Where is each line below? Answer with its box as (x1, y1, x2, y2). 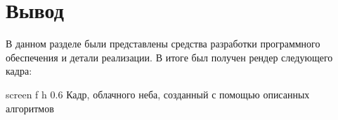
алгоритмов (6, 100, 54, 115)
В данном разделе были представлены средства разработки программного (6, 36, 320, 51)
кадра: (6, 63, 32, 78)
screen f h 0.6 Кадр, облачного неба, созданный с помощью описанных (6, 87, 310, 101)
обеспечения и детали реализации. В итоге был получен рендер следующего (6, 50, 333, 64)
